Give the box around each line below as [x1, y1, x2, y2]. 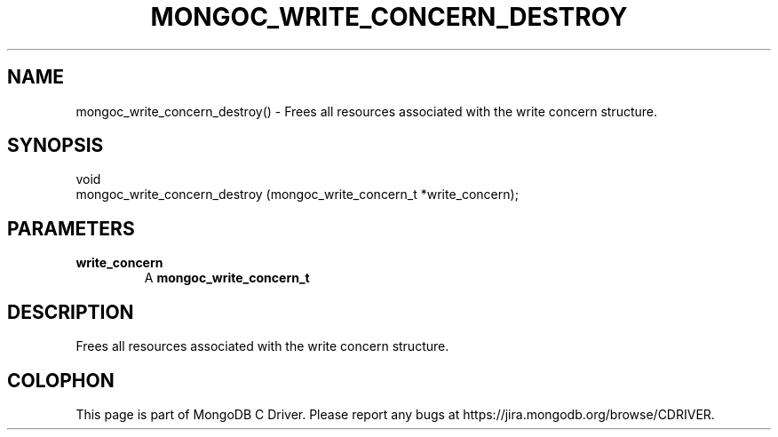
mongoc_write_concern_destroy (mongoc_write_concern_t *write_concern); [75, 187, 519, 203]
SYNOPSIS [7, 134, 104, 157]
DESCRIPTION [7, 300, 134, 323]
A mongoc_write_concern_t [144, 270, 310, 286]
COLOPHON [7, 369, 115, 392]
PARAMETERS [7, 217, 135, 240]
